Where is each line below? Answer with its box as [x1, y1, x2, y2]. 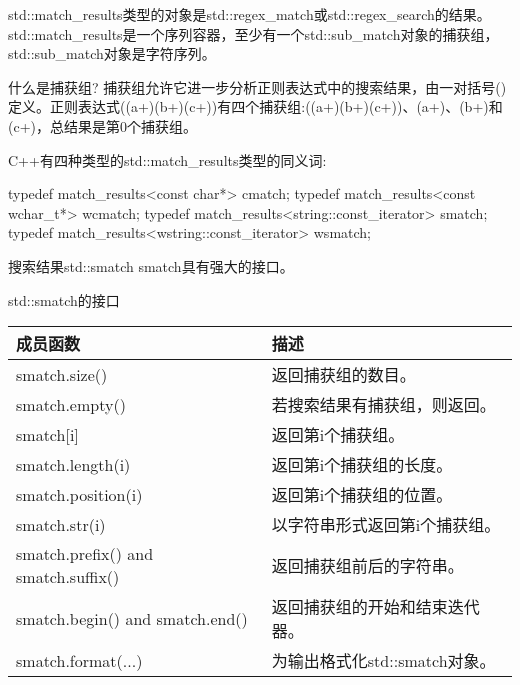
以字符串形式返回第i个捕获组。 [271, 513, 501, 537]
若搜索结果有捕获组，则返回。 [271, 393, 496, 417]
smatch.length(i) [16, 452, 131, 476]
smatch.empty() [16, 392, 126, 416]
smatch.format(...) [16, 648, 143, 672]
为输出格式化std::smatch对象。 [271, 649, 496, 673]
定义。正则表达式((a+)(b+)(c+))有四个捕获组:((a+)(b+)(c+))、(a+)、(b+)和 [8, 96, 503, 117]
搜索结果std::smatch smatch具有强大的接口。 [8, 255, 294, 276]
